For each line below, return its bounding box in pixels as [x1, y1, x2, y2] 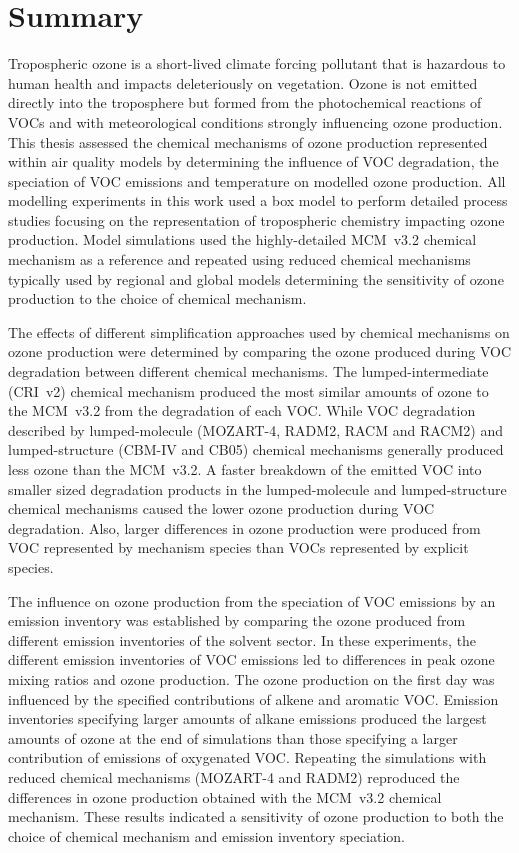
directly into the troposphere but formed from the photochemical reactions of [8, 92, 482, 113]
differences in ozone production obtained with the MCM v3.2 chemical [8, 786, 442, 807]
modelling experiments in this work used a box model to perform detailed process [8, 190, 508, 211]
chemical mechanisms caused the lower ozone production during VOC [8, 498, 435, 519]
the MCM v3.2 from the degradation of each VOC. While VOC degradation [8, 400, 476, 421]
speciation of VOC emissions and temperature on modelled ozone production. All [8, 170, 506, 191]
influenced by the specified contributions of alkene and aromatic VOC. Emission [8, 688, 499, 709]
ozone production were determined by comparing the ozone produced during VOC [8, 341, 512, 362]
